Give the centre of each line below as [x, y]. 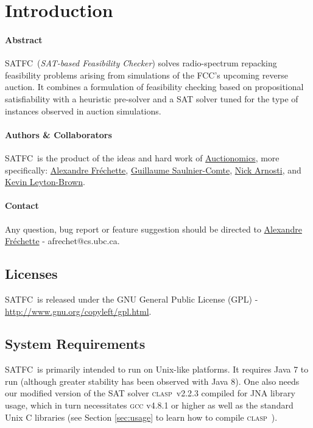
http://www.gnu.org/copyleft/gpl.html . [78, 311]
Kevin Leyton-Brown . [45, 182]
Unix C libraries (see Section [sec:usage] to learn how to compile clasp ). [141, 417]
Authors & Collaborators [58, 134]
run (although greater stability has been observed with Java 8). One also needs [152, 381]
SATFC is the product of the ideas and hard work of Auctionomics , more [142, 157]
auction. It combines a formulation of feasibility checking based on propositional [154, 87]
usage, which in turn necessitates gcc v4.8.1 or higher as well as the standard [149, 405]
